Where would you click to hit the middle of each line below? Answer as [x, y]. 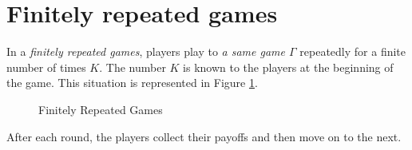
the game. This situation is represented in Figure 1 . [132, 83]
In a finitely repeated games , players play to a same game [146, 51]
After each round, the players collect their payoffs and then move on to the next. [204, 136]
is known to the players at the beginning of [288, 67]
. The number [133, 67]
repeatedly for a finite [353, 51]
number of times [46, 67]
